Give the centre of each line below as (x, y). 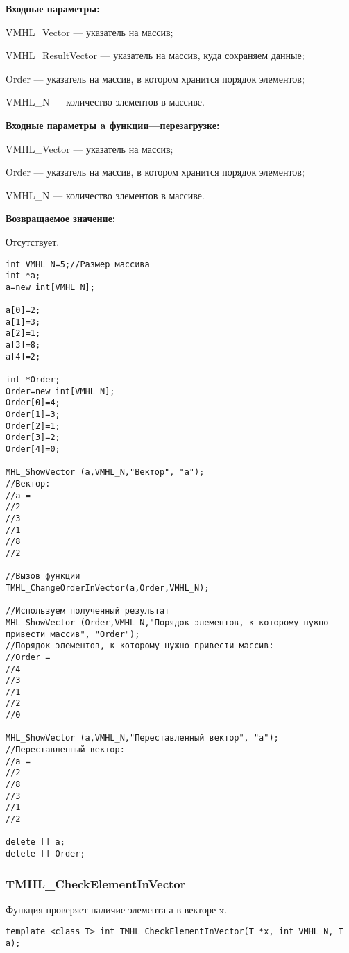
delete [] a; (35, 842)
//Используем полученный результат (88, 611)
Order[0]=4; (33, 403)
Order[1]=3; (33, 415)
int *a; (23, 276)
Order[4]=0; (33, 449)
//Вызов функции (43, 576)
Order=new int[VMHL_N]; (60, 391)
